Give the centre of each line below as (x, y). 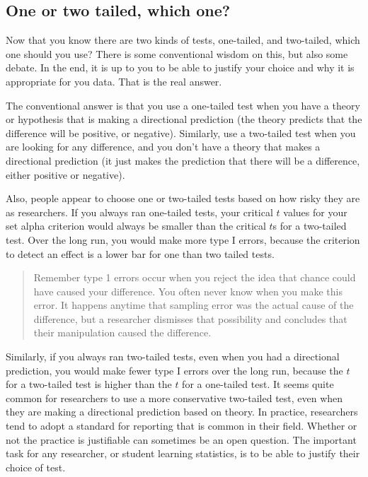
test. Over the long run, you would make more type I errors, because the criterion (183, 239)
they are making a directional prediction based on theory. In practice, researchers (182, 412)
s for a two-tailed (310, 226)
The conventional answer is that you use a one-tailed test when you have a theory (183, 105)
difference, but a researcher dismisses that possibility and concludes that (190, 318)
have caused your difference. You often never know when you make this (188, 291)
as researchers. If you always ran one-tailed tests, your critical (139, 212)
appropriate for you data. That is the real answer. (114, 81)
